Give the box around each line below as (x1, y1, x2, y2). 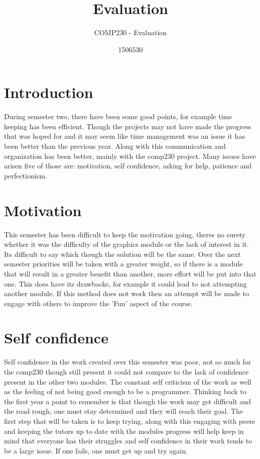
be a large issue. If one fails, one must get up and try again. (4, 445, 188, 455)
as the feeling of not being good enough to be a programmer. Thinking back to (4, 386, 246, 397)
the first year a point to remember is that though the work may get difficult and (4, 396, 251, 406)
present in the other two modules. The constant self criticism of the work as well (4, 376, 251, 387)
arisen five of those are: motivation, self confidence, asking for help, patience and (4, 160, 252, 171)
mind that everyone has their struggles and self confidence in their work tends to (4, 435, 252, 446)
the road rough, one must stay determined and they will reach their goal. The (4, 406, 243, 416)
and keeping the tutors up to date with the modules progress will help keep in (4, 425, 244, 436)
